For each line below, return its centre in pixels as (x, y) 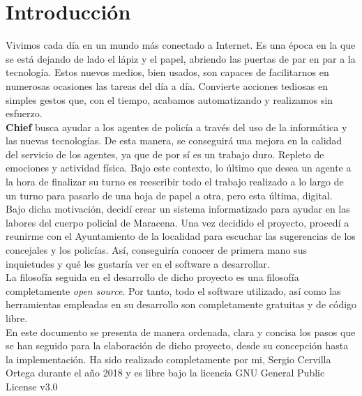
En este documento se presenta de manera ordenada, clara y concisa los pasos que (181, 332)
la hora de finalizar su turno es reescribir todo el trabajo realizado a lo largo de (175, 182)
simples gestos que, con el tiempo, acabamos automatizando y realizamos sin (169, 99)
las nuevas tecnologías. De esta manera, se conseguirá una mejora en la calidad (174, 140)
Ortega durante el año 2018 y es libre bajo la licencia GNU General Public (165, 373)
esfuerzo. (24, 113)
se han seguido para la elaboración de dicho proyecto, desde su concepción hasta (177, 345)
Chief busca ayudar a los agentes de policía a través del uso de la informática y (176, 127)
